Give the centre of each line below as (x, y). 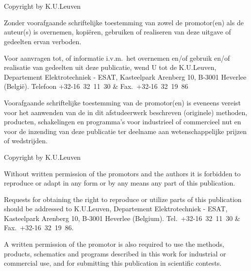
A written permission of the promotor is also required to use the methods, (114, 244)
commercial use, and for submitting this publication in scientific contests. (113, 263)
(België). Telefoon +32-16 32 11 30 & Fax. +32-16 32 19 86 (96, 86)
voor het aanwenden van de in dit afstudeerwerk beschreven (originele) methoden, (126, 112)
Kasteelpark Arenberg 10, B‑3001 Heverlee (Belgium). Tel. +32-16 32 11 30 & (122, 218)
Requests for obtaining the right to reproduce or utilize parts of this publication (123, 199)
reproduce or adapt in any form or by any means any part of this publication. (120, 183)
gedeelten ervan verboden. (43, 41)
